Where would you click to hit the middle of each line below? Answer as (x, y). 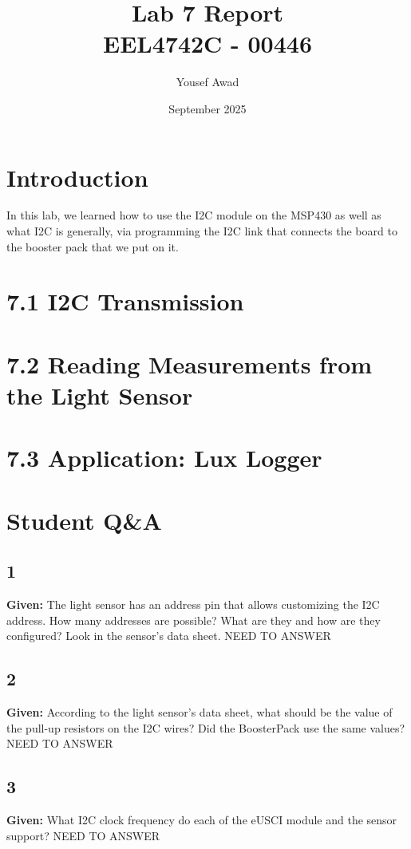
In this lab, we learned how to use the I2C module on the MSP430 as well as (194, 215)
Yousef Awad (207, 82)
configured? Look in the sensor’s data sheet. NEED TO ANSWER (169, 636)
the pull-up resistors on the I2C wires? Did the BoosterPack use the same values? (206, 727)
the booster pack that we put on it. (93, 246)
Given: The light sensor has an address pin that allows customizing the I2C (193, 604)
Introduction (77, 177)
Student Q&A (84, 520)
